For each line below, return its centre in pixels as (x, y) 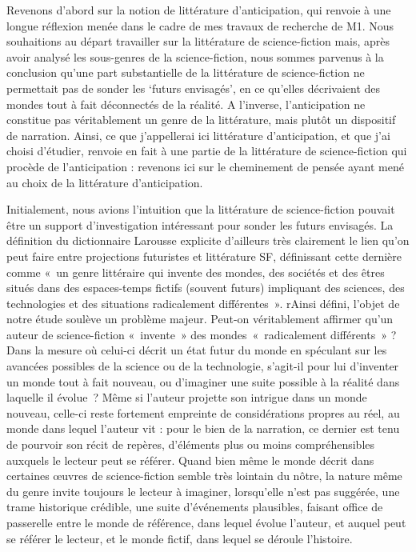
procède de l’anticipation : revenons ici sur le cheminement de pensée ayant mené (205, 166)
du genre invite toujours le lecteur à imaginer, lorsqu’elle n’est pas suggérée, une (203, 491)
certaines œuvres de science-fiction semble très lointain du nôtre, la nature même (204, 476)
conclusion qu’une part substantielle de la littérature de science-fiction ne (186, 72)
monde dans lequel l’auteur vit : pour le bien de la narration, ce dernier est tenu (203, 428)
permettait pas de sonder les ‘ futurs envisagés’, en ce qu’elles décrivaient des (194, 88)
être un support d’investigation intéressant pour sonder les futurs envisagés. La (200, 224)
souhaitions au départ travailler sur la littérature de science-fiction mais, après (198, 41)
